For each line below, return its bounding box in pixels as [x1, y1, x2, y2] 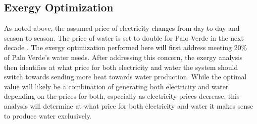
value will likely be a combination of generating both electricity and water [4, 81, 229, 91]
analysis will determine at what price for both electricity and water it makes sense [4, 100, 253, 111]
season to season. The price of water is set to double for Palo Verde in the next [4, 32, 244, 43]
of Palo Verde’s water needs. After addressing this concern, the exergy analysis [4, 52, 243, 62]
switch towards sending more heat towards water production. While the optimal [4, 71, 247, 82]
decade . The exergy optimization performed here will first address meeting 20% [4, 42, 247, 53]
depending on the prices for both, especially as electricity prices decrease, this [4, 91, 240, 101]
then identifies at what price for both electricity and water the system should [4, 62, 238, 72]
